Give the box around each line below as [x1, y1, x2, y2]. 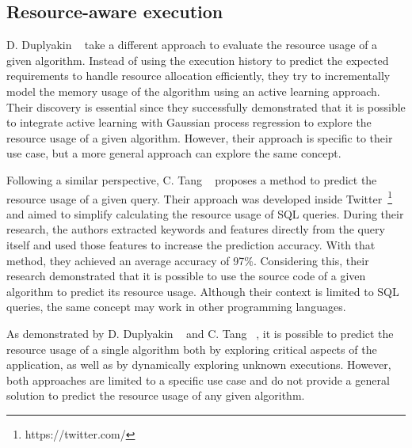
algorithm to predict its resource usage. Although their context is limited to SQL [6, 283, 399, 299]
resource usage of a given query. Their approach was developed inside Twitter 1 [6, 188, 393, 207]
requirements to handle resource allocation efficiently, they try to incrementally [6, 67, 391, 84]
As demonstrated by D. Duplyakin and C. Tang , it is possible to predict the [6, 325, 394, 341]
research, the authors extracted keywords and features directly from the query [6, 221, 385, 237]
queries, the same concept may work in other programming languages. [6, 298, 346, 315]
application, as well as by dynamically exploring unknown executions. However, [6, 356, 391, 373]
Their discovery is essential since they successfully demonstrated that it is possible [6, 98, 406, 115]
